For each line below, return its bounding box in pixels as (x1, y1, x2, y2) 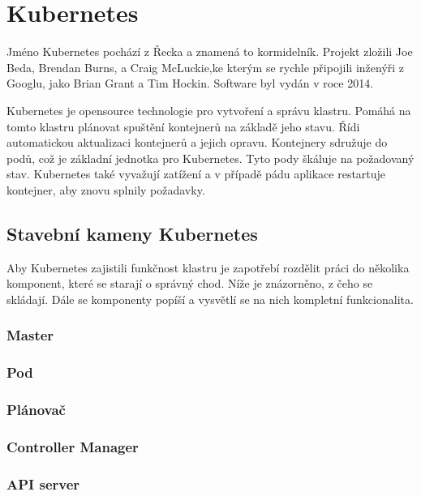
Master (6, 325, 54, 345)
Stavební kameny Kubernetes (6, 220, 258, 246)
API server (6, 473, 80, 494)
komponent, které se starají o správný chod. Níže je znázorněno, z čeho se (6, 275, 373, 292)
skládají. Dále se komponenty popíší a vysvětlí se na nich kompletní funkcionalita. (6, 290, 414, 307)
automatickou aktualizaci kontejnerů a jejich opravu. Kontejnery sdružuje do (6, 134, 388, 151)
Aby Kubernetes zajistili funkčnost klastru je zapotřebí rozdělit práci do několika (6, 259, 410, 276)
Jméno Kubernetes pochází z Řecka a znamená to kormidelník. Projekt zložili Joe (6, 43, 413, 60)
